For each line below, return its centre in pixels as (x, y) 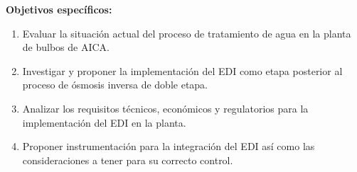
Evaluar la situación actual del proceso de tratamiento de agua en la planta (187, 33)
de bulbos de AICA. (66, 47)
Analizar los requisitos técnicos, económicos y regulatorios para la (165, 108)
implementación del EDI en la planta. (104, 122)
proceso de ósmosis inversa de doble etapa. (115, 85)
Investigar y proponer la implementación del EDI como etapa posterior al (182, 70)
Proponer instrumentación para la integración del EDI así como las (169, 146)
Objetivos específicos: (59, 9)
